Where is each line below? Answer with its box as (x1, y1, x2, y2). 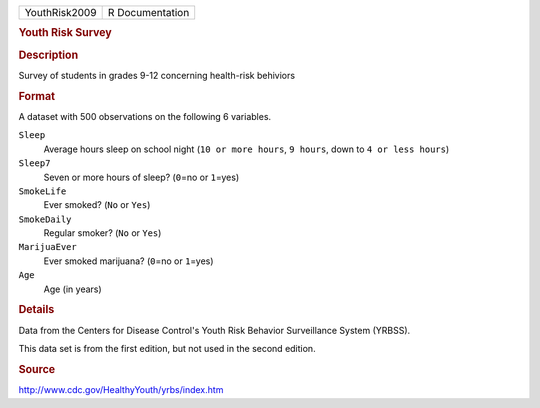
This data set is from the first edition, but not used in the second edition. (18, 343, 316, 355)
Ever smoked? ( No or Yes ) (43, 199, 151, 211)
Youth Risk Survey (18, 26, 112, 40)
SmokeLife (18, 185, 67, 197)
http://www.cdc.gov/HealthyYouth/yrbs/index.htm (18, 384, 224, 396)
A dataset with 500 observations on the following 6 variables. (18, 110, 272, 122)
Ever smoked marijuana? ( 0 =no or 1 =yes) (43, 255, 214, 267)
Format (18, 89, 55, 103)
